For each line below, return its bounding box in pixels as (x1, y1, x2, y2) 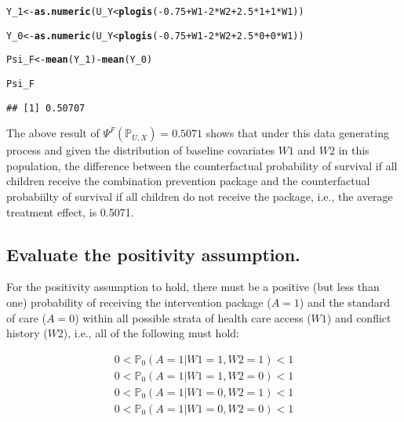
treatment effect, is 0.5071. (6, 203, 134, 220)
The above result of (6, 125, 100, 141)
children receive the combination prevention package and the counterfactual (6, 173, 370, 189)
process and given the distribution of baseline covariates (6, 142, 275, 158)
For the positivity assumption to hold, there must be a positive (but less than (6, 278, 380, 295)
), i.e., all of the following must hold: (63, 325, 239, 341)
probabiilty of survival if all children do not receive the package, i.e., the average (6, 188, 393, 205)
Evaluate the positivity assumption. (6, 242, 300, 266)
